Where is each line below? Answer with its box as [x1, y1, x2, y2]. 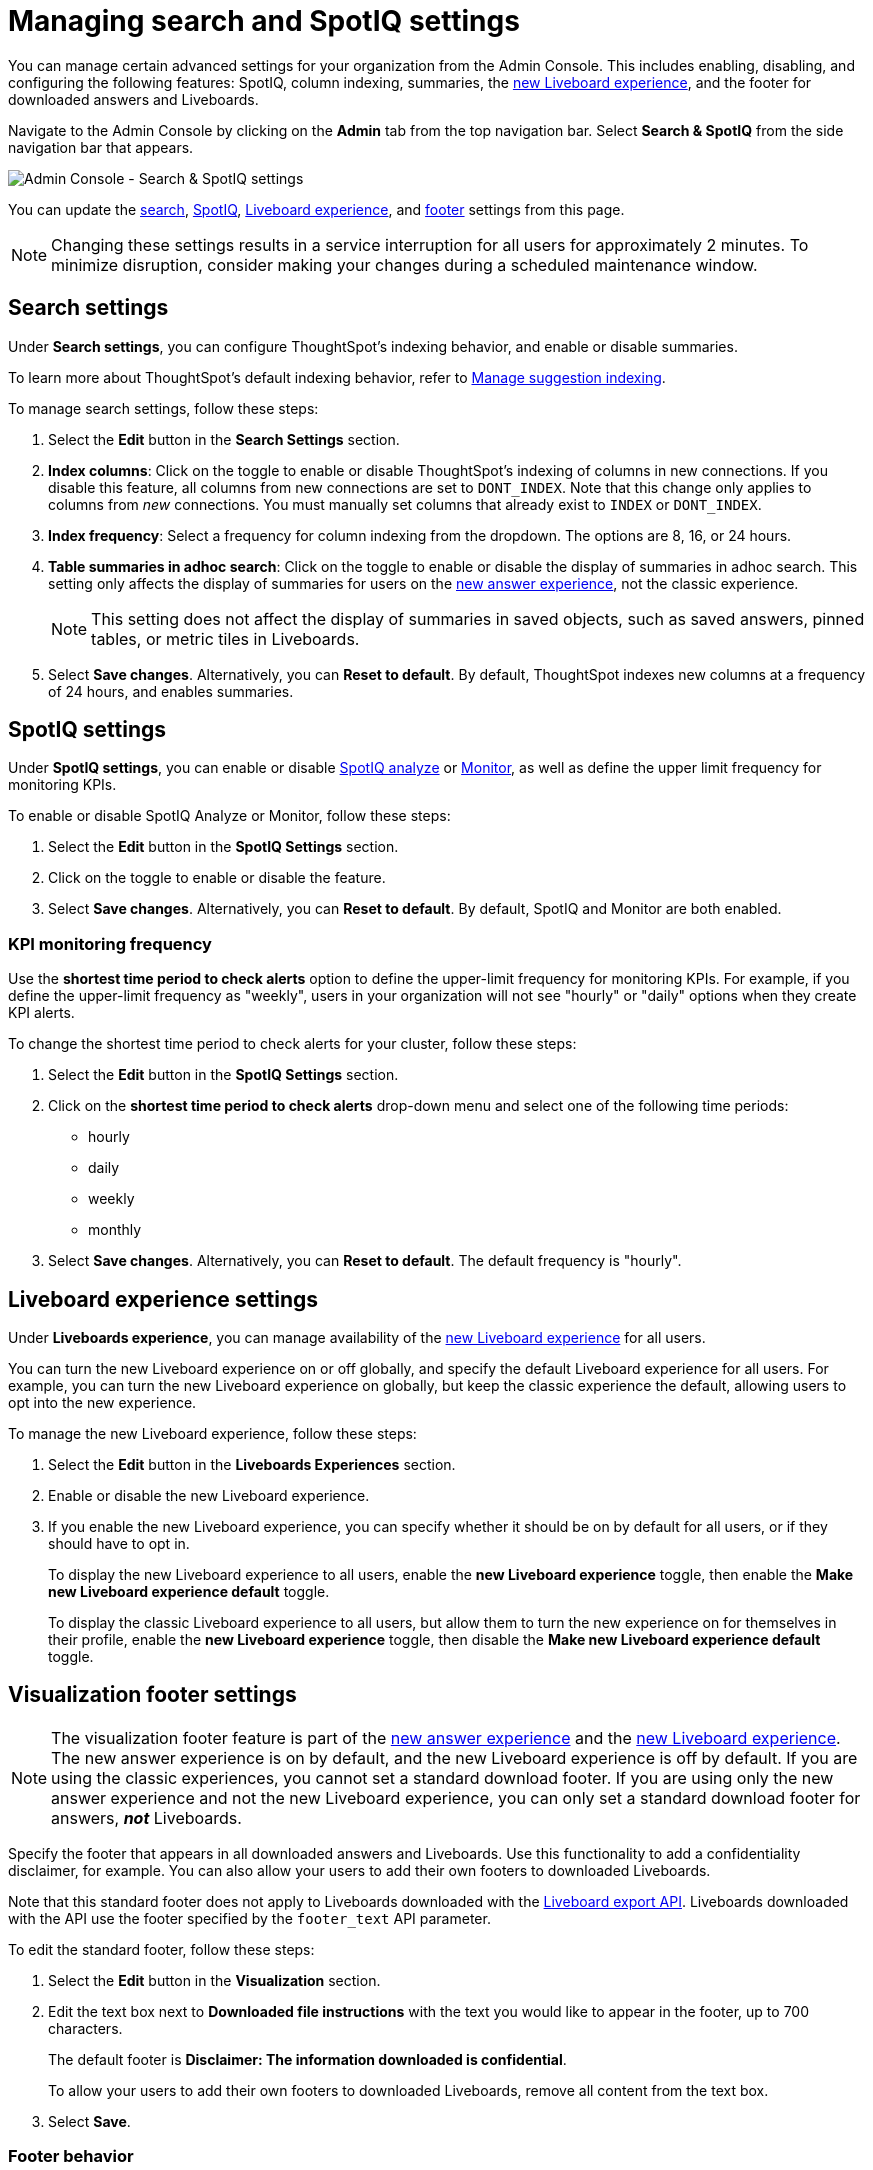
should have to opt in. [48, 1535, 190, 1553]
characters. [48, 2019, 123, 2037]
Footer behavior [8, 2146, 134, 2167]
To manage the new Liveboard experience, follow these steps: [8, 1425, 417, 1443]
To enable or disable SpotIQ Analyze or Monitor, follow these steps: [8, 807, 451, 825]
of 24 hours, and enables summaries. [48, 682, 294, 700]
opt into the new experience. [8, 1394, 197, 1412]
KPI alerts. [8, 1004, 75, 1022]
